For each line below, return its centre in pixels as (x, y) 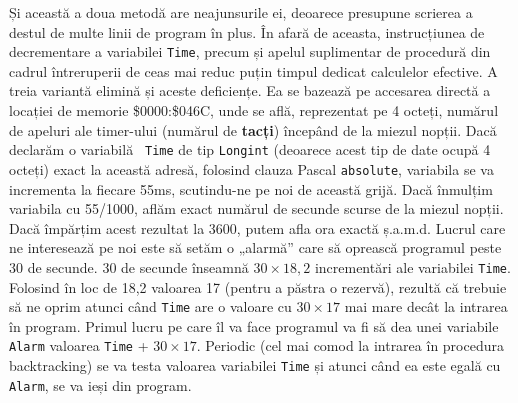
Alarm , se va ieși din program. (100, 384)
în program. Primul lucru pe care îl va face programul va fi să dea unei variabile (254, 325)
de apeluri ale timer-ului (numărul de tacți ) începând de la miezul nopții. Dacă (253, 129)
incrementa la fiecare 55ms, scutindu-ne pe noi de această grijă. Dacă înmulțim (251, 188)
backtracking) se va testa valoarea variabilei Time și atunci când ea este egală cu (255, 365)
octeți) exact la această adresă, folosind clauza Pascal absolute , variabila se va (251, 168)
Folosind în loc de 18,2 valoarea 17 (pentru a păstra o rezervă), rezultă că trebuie (258, 286)
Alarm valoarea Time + (79, 345)
